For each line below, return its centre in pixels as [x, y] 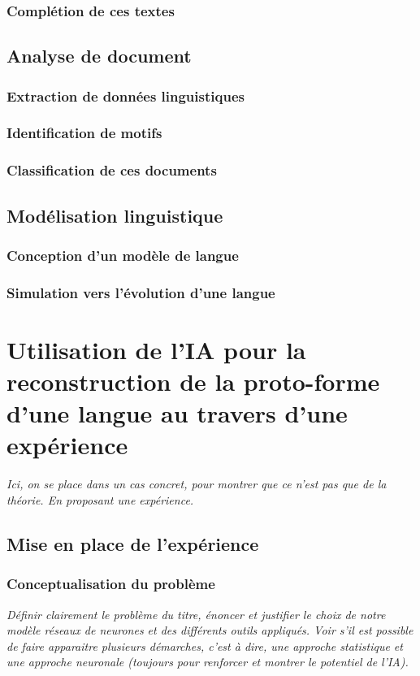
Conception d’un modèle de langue [123, 255]
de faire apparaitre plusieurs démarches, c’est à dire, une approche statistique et [205, 646]
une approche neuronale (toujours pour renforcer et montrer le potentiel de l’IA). [208, 662]
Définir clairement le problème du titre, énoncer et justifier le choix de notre [196, 614]
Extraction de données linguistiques [126, 95]
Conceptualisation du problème [111, 584]
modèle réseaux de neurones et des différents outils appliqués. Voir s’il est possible [210, 630]
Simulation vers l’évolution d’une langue [141, 292]
